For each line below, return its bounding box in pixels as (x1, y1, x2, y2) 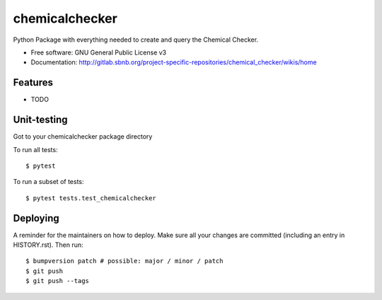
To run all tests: (13, 145, 58, 154)
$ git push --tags (25, 277, 90, 285)
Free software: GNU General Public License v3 (30, 48, 167, 57)
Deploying (13, 212, 59, 224)
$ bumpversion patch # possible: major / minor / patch (25, 257, 224, 265)
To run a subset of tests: (13, 178, 84, 186)
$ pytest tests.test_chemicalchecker (25, 194, 157, 202)
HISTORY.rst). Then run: (13, 241, 83, 249)
